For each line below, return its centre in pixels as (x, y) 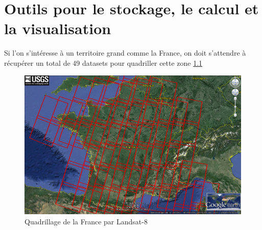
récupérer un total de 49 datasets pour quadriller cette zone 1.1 (103, 62)
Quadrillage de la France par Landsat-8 (86, 221)
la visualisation (58, 28)
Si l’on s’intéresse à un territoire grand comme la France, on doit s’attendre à (125, 53)
